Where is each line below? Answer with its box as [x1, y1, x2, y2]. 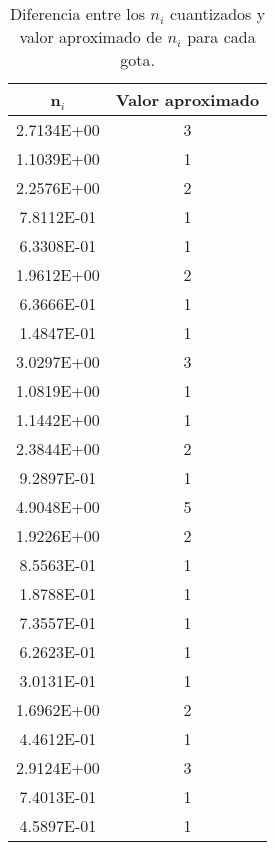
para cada [187, 25, 256, 48]
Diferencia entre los [9, 2, 145, 25]
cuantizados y [169, 2, 266, 25]
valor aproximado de [19, 25, 163, 48]
